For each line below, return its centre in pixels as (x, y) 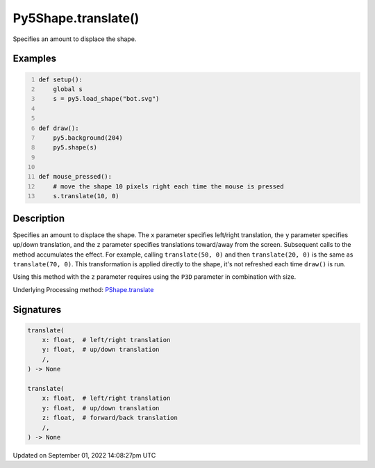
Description (39, 218)
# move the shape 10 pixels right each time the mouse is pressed (168, 186)
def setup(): (61, 79)
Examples (35, 59)
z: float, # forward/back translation (110, 418)
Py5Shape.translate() (76, 18)
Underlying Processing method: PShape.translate (83, 289)
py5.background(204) (88, 138)
